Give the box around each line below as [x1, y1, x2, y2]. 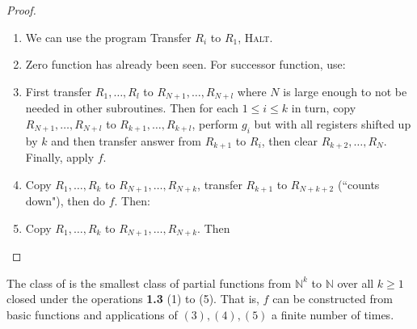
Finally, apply [25, 149, 95, 166]
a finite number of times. [272, 306, 394, 323]
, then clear [261, 132, 318, 149]
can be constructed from [272, 290, 393, 307]
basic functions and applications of [6, 306, 178, 323]
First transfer [25, 82, 92, 99]
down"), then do [25, 192, 105, 209]
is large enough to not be [283, 82, 407, 99]
